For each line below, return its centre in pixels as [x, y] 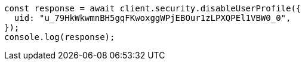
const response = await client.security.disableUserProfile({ [153, 8]
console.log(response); [60, 37]
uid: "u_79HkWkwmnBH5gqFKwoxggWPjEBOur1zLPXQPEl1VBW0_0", [152, 18]
